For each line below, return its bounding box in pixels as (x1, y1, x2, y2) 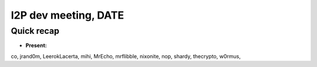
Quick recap (11, 26, 60, 36)
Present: (25, 42, 47, 49)
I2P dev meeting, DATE (11, 9, 124, 22)
